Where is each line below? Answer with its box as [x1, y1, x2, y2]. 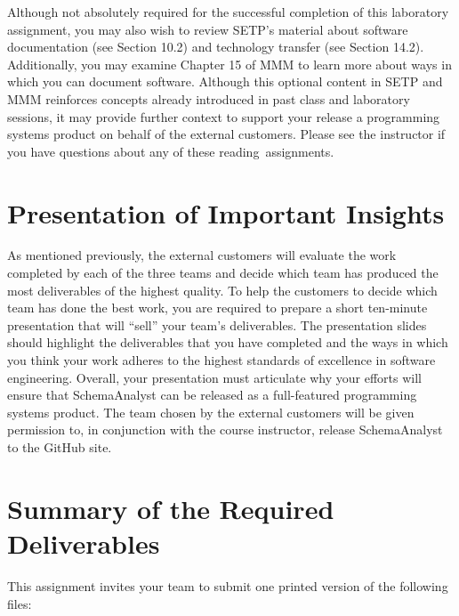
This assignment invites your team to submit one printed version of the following [7, 576, 448, 595]
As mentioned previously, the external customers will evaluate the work [7, 246, 397, 264]
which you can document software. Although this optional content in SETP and [7, 72, 443, 91]
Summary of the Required [7, 490, 334, 526]
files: [7, 594, 32, 612]
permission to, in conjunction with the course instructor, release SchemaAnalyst [7, 420, 443, 439]
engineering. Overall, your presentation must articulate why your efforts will [7, 368, 423, 386]
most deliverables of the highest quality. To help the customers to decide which [7, 280, 438, 299]
